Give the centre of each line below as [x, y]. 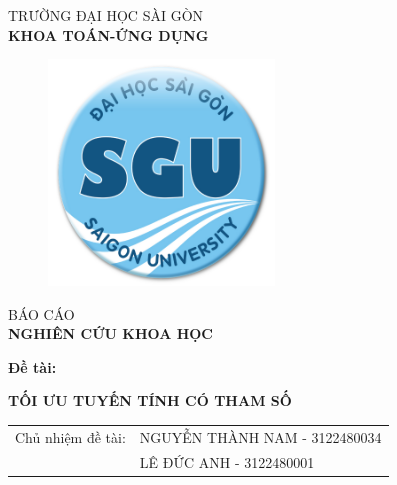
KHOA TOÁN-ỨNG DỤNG [108, 34]
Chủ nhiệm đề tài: [70, 436]
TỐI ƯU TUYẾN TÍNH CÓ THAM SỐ [150, 400]
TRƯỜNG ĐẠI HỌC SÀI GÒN [106, 15]
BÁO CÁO [41, 313]
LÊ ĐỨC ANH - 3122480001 [227, 461]
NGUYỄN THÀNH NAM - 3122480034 [260, 436]
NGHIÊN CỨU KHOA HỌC [111, 333]
